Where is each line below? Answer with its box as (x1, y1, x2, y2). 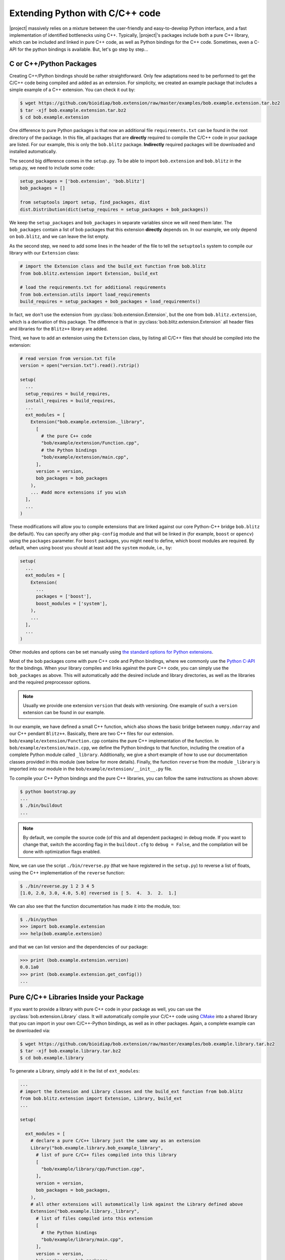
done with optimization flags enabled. (23, 848, 101, 854)
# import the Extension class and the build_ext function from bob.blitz (20, 264, 206, 269)
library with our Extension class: (9, 250, 80, 256)
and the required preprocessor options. (9, 679, 91, 685)
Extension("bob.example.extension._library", (30, 419, 145, 425)
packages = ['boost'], (36, 594, 92, 599)
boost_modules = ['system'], (36, 600, 108, 606)
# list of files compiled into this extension (36, 1215, 153, 1221)
